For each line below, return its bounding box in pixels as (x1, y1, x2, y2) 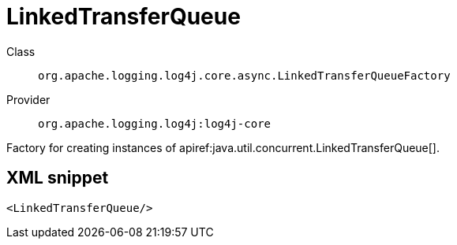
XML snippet (6, 168, 109, 188)
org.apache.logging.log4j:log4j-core (38, 117, 272, 130)
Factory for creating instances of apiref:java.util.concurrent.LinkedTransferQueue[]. (6, 140, 440, 154)
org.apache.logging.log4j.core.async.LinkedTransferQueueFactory (38, 69, 451, 82)
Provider (6, 92, 51, 106)
